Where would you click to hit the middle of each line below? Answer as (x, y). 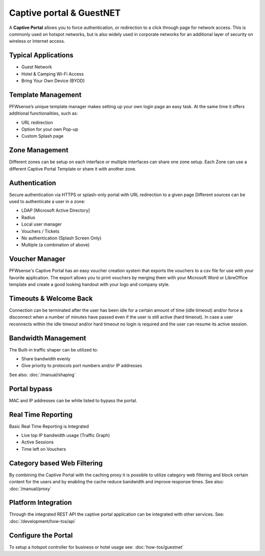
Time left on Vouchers (44, 449)
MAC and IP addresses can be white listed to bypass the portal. (73, 400)
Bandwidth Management (48, 338)
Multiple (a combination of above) (55, 245)
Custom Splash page (42, 136)
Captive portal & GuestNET (65, 13)
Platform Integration (40, 503)
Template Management (45, 95)
